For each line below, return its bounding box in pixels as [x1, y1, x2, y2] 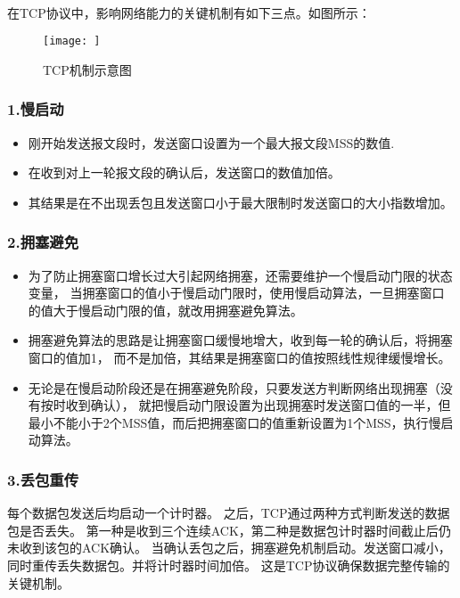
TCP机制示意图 [43, 60, 132, 78]
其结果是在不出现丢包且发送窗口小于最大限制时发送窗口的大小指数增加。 [28, 193, 453, 211]
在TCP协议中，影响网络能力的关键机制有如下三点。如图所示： [7, 3, 371, 21]
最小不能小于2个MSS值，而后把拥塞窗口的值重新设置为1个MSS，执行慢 [28, 413, 441, 431]
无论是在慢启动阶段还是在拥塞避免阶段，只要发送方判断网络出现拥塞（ [28, 378, 440, 397]
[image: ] [43, 35, 101, 48]
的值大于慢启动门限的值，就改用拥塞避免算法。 [28, 300, 303, 319]
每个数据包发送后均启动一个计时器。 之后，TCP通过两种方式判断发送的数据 [7, 504, 450, 522]
